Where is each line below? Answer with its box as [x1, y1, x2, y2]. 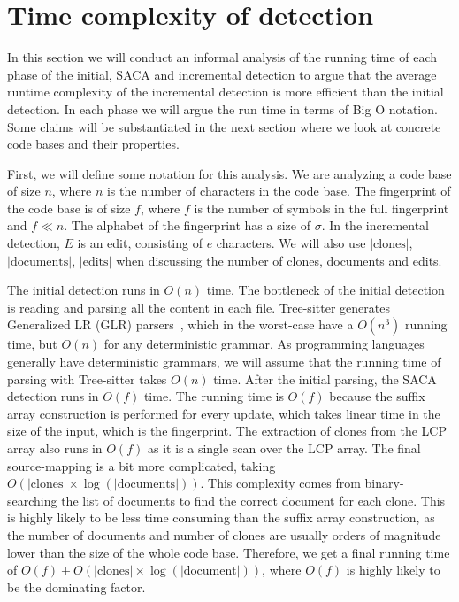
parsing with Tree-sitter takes [7, 369, 167, 388]
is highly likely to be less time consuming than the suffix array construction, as [7, 508, 435, 527]
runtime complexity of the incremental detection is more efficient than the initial [7, 82, 444, 101]
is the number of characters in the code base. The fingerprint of [106, 181, 451, 200]
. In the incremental [321, 216, 429, 235]
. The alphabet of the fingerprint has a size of [64, 216, 310, 235]
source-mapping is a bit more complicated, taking [7, 456, 276, 475]
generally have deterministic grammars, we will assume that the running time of [7, 352, 441, 371]
